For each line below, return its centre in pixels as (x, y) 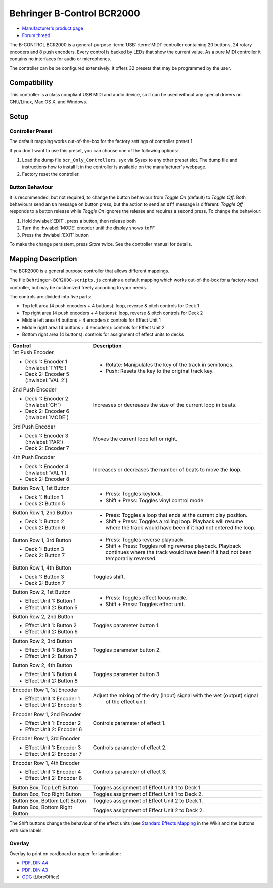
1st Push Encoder (33, 352)
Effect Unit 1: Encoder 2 (53, 723)
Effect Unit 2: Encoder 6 (54, 729)
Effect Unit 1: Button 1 (50, 601)
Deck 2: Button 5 (45, 504)
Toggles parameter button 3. (127, 674)
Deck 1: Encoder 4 (47, 467)
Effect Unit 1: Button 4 (51, 674)
